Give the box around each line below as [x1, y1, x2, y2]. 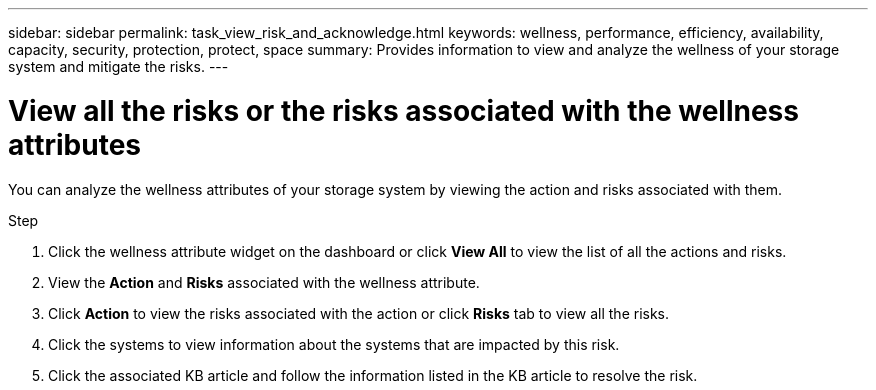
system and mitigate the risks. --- [8, 58, 229, 75]
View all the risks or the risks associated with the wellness [8, 93, 799, 128]
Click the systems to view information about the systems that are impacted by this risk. [48, 335, 620, 353]
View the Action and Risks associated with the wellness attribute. [48, 273, 480, 291]
